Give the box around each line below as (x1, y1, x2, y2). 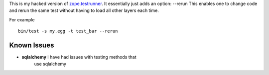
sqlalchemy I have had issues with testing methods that (21, 54, 136, 60)
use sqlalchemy (34, 61, 67, 67)
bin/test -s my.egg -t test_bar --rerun (18, 28, 118, 34)
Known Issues (9, 41, 54, 49)
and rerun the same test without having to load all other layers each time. (9, 7, 159, 13)
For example (9, 16, 35, 22)
